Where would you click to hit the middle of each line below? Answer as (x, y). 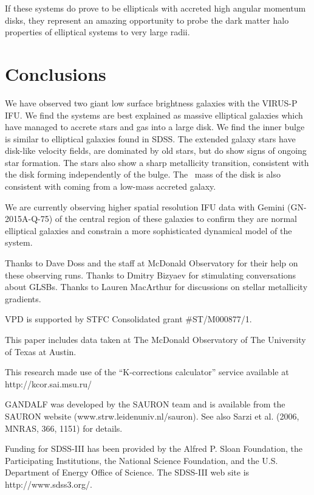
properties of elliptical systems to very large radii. (97, 32)
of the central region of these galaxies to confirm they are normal (176, 219)
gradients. (23, 298)
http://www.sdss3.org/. (49, 484)
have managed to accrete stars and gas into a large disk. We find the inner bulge (155, 127)
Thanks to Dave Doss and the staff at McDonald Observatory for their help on (152, 263)
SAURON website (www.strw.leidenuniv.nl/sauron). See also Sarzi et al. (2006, (152, 416)
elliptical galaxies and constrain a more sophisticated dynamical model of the (148, 230)
